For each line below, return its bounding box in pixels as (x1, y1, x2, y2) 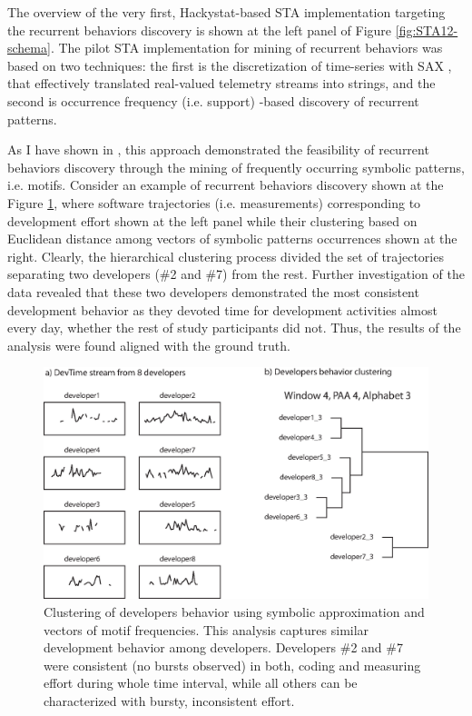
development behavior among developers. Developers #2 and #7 (44, 638, 403, 657)
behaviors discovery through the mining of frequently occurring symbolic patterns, (7, 157, 465, 176)
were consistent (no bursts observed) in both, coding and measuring (44, 655, 421, 674)
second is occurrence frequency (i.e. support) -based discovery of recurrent (7, 91, 419, 110)
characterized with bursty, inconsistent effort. (44, 691, 295, 710)
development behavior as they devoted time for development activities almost (7, 300, 438, 319)
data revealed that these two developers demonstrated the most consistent (7, 282, 419, 301)
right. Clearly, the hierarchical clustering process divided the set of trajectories (7, 246, 444, 265)
